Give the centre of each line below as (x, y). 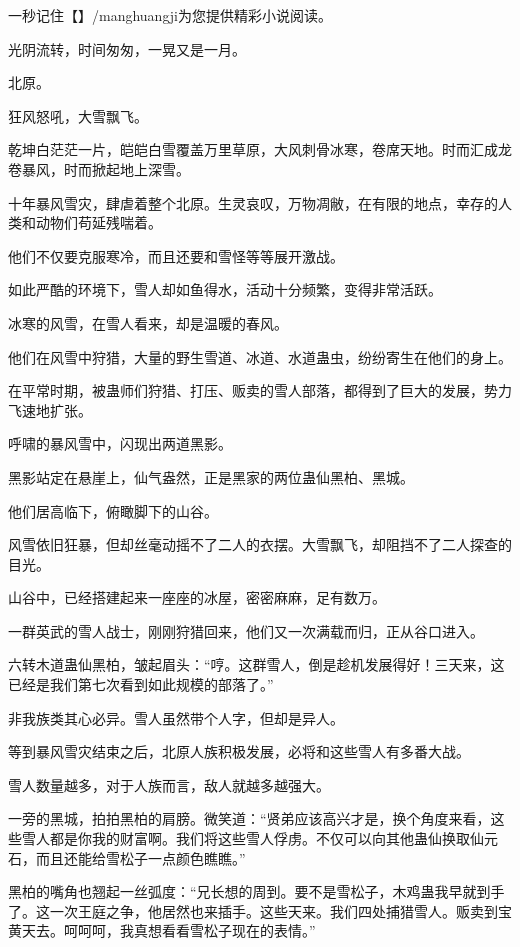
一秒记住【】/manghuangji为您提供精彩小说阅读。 (170, 15)
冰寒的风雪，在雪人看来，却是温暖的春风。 (148, 322)
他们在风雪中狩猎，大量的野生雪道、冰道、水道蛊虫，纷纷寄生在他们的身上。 (260, 356)
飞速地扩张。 (50, 409)
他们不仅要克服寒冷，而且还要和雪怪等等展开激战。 (176, 255)
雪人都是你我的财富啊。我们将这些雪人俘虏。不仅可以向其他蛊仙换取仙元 (259, 838)
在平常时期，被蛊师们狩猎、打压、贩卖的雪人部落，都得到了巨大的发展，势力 (260, 390)
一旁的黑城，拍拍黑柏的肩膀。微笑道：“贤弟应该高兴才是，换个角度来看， (249, 818)
